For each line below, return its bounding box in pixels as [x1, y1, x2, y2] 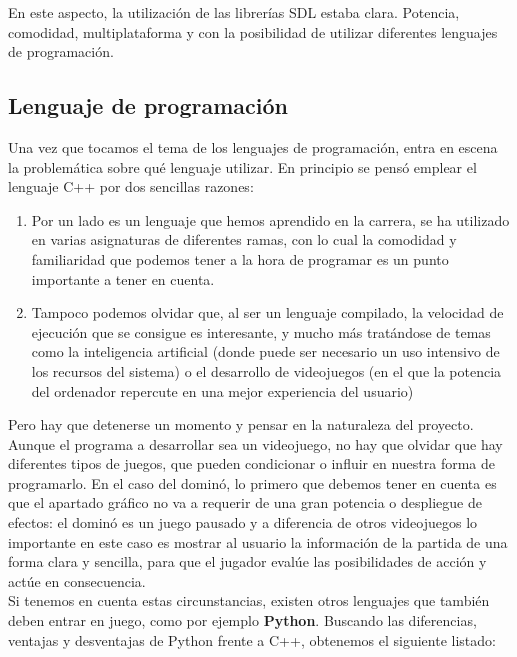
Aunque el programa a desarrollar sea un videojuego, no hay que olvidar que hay [8, 433, 503, 454]
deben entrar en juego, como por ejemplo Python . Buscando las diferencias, [8, 610, 477, 631]
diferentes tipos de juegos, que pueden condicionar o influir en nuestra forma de [8, 453, 496, 474]
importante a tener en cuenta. [31, 268, 215, 289]
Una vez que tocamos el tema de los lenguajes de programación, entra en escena [8, 136, 498, 157]
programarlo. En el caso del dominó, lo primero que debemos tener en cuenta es [8, 472, 497, 493]
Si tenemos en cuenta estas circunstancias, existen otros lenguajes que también [8, 590, 490, 611]
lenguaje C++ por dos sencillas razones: [8, 176, 254, 197]
